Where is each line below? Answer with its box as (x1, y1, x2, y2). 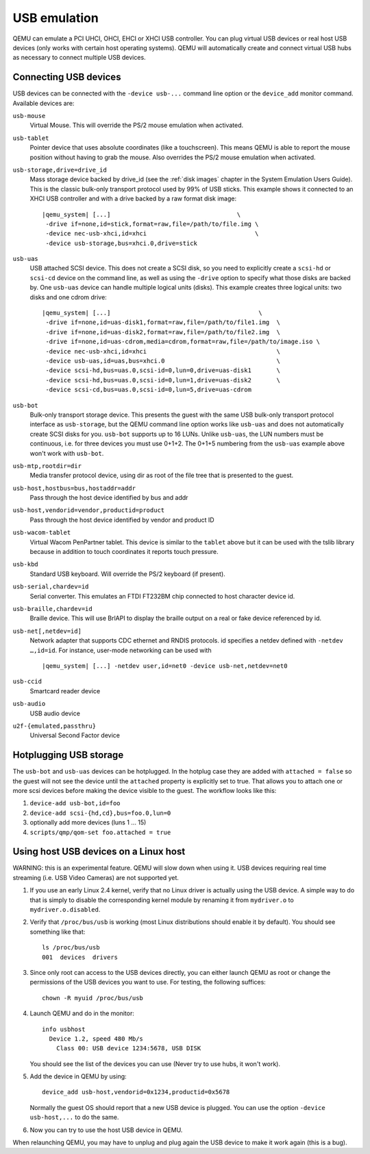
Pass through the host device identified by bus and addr (29, 494, 188, 502)
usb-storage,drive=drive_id (12, 165, 108, 174)
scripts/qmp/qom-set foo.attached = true (29, 828, 171, 836)
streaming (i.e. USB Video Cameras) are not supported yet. (12, 873, 180, 881)
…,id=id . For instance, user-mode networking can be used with (29, 646, 212, 654)
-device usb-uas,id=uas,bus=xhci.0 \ (45, 357, 281, 365)
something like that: (29, 927, 86, 936)
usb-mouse (12, 112, 46, 120)
